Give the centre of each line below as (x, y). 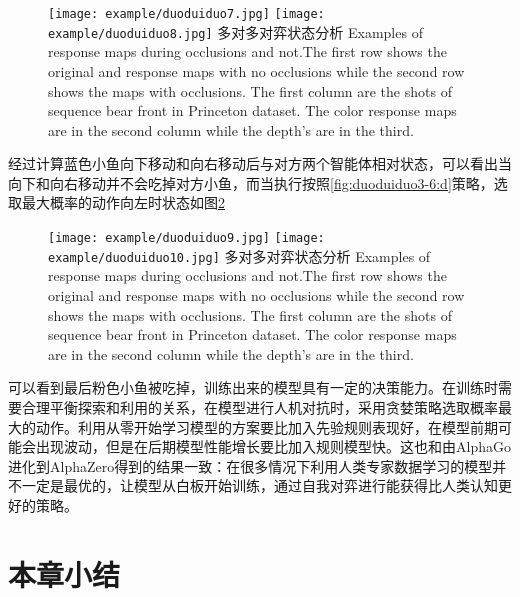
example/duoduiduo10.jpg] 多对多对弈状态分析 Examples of (239, 255)
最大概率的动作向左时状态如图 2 (123, 202)
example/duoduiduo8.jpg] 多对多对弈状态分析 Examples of (235, 31)
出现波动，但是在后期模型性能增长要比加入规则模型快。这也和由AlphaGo (273, 446)
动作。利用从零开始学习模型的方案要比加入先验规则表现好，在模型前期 (266, 426)
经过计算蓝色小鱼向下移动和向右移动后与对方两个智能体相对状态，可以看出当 (260, 163)
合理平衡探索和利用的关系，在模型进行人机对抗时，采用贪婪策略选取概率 (259, 406)
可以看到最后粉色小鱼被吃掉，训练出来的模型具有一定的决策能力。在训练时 (253, 387)
